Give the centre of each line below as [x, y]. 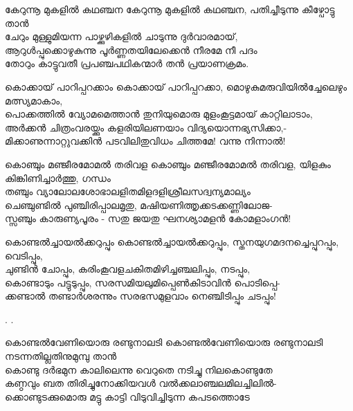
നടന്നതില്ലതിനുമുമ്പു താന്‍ [61, 356]
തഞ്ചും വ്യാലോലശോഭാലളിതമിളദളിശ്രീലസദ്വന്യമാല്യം [128, 191]
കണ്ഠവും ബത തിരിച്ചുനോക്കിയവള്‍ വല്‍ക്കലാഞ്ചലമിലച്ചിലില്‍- [141, 383]
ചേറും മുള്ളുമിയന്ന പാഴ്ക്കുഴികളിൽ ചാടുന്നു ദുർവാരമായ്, [121, 36]
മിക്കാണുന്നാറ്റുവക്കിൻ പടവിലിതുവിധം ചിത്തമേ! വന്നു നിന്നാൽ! [145, 141]
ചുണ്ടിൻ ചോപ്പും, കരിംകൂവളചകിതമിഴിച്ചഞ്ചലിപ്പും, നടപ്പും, [128, 269]
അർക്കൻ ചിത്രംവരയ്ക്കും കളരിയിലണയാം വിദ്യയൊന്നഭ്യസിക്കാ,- [146, 127]
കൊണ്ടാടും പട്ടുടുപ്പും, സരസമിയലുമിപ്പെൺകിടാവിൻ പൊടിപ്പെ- [143, 282]
